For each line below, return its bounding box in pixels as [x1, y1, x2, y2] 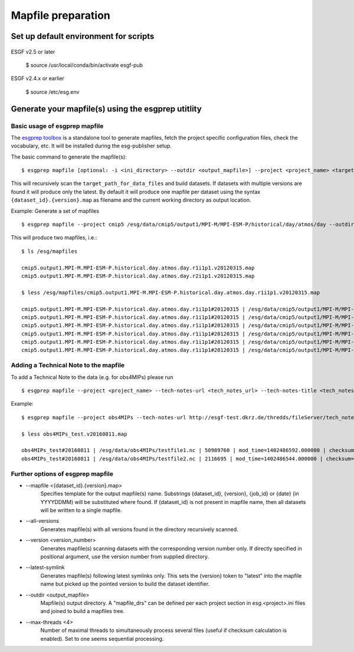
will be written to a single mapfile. [40, 507, 122, 514]
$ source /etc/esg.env [25, 88, 80, 96]
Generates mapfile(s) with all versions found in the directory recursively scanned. [40, 525, 238, 533]
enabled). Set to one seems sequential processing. [40, 635, 164, 642]
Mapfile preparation [11, 9, 110, 22]
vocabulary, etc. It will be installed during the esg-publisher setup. [11, 142, 172, 150]
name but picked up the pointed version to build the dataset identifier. [40, 581, 210, 588]
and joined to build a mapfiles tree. [40, 608, 125, 615]
